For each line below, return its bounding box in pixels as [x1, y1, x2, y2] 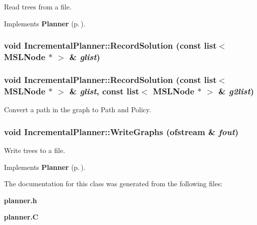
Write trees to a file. [4, 145, 65, 155]
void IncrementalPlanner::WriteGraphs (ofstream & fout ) [4, 125, 239, 138]
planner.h [4, 195, 37, 205]
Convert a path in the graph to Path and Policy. [4, 104, 151, 115]
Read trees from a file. [4, 1, 72, 11]
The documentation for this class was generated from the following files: [4, 178, 223, 189]
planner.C [4, 212, 39, 222]
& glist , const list [69, 84, 139, 97]
